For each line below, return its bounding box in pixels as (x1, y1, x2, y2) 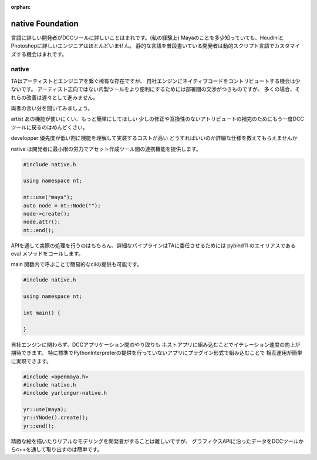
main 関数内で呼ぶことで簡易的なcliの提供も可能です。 (11, 261, 142, 268)
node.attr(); (23, 219, 61, 226)
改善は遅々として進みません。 (26, 94, 99, 101)
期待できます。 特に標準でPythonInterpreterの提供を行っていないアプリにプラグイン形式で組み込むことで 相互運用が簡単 (11, 350, 302, 357)
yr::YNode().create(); (23, 414, 89, 421)
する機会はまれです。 (15, 51, 68, 58)
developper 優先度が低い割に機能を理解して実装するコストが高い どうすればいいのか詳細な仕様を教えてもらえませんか (11, 135, 298, 142)
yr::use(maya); (23, 406, 67, 413)
